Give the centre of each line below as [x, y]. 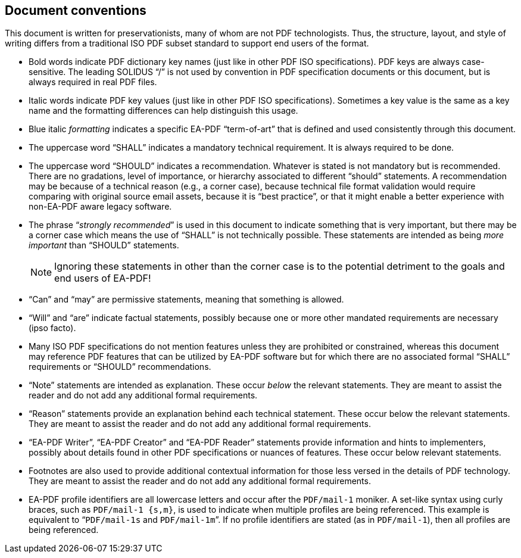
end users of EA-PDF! [103, 278]
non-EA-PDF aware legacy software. [100, 207]
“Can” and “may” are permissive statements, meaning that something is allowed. [186, 300]
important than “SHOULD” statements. [104, 245]
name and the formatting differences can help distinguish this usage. [163, 111]
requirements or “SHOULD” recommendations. [120, 367]
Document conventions [76, 10]
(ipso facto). [52, 328]
